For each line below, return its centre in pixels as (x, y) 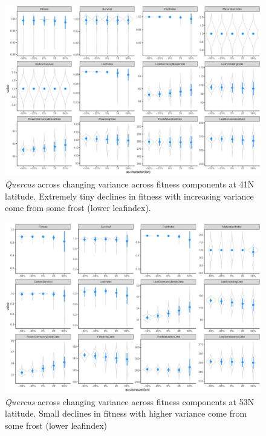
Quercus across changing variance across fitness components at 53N (130, 401)
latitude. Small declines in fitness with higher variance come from (126, 413)
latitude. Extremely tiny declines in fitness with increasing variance (129, 196)
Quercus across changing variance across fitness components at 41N (130, 184)
